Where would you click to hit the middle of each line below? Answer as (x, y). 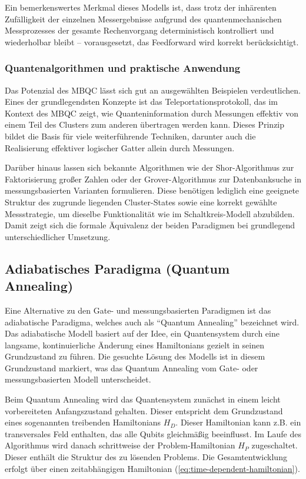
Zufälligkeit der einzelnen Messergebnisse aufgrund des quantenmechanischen (143, 19)
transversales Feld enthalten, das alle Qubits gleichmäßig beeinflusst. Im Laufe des (153, 433)
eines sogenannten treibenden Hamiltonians (83, 422)
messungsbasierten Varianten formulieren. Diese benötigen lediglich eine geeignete (152, 190)
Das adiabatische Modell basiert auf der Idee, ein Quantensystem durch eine (142, 333)
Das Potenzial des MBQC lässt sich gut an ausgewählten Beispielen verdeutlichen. (153, 90)
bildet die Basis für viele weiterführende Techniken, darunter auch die (130, 136)
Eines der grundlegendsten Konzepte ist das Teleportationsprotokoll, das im (142, 102)
